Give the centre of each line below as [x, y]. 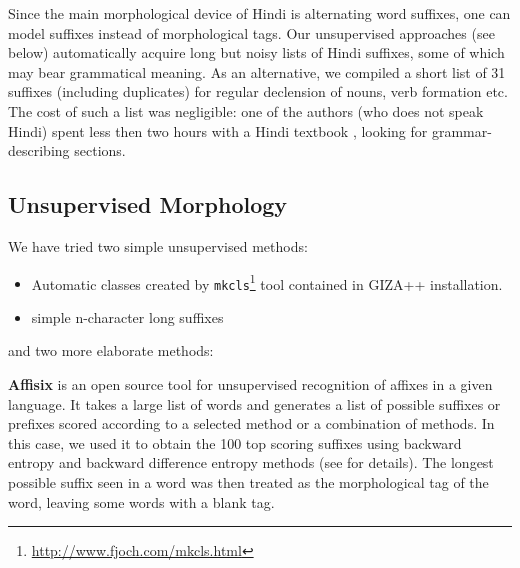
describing [39, 150]
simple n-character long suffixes [127, 316]
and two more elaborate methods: [111, 350]
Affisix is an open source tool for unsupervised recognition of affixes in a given [250, 384]
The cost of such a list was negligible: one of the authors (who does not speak [246, 110]
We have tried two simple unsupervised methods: [158, 245]
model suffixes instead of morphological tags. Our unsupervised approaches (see [251, 32]
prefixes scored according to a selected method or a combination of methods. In [251, 423]
